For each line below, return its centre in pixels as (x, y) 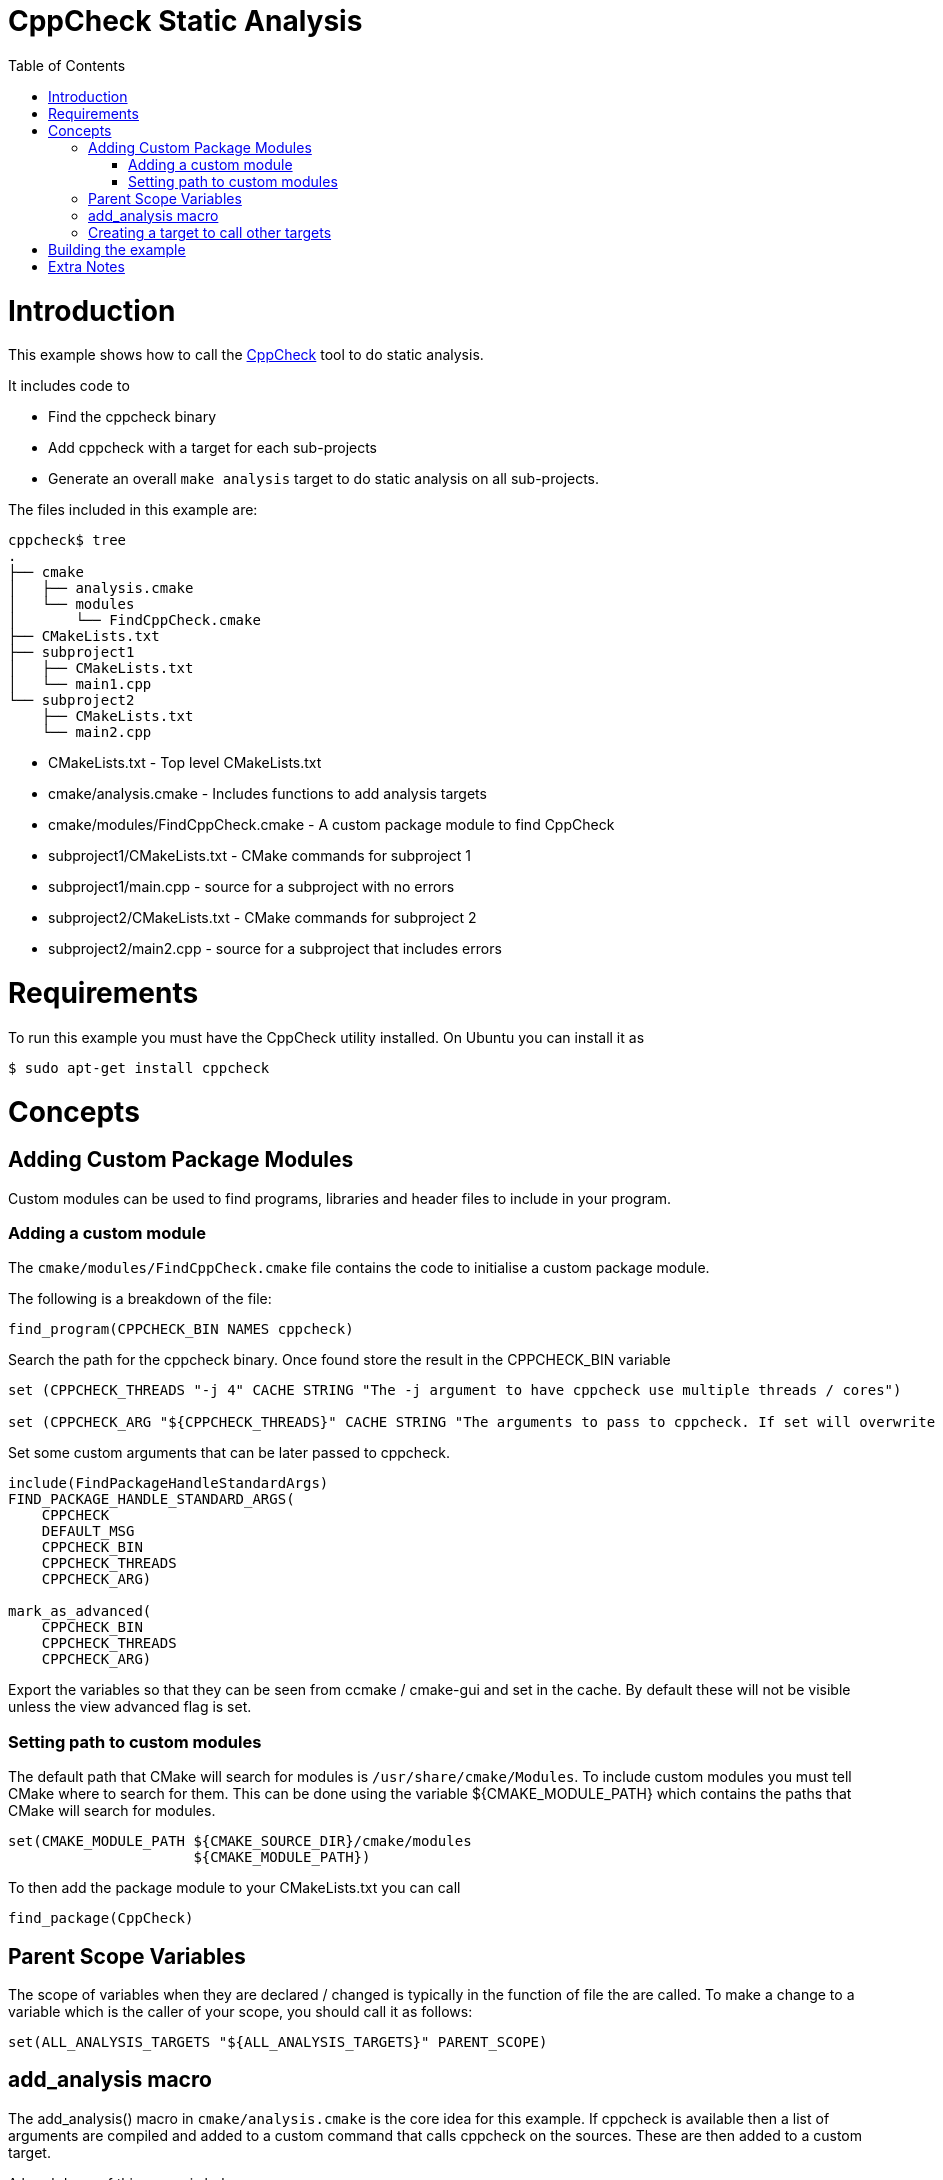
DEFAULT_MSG (88, 1531)
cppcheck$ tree (67, 540)
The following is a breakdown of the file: (140, 1299)
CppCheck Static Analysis (185, 21)
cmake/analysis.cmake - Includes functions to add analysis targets (267, 794)
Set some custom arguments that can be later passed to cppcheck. (229, 1453)
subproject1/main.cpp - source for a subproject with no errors (251, 887)
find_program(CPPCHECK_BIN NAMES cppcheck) (181, 1329)
